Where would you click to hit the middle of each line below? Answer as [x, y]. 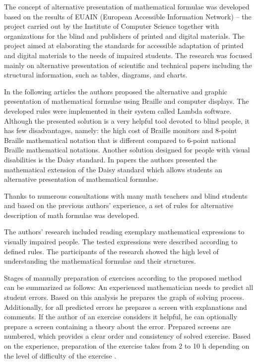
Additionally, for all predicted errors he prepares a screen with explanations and [126, 307]
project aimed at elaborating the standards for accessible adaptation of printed [124, 45]
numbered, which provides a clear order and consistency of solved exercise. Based [128, 336]
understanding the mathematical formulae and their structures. [100, 261]
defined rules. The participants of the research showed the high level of [111, 251]
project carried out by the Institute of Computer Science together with [112, 26]
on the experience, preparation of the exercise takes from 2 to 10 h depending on [127, 346]
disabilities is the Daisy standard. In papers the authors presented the [110, 159]
